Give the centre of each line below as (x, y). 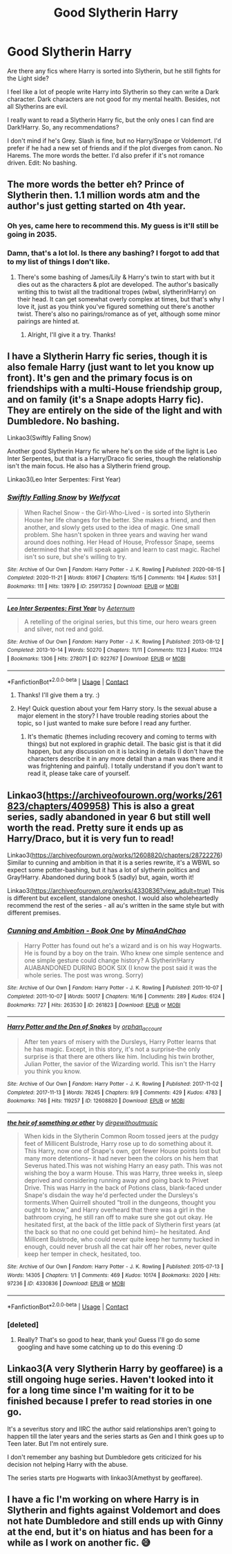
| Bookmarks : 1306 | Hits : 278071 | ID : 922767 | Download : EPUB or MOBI (96, 659)
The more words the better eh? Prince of (96, 185)
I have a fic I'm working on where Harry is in (103, 1500)
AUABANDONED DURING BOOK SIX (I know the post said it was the (120, 968)
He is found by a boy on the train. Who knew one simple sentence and (124, 953)
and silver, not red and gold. (64, 629)
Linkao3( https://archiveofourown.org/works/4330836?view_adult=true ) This (116, 891)
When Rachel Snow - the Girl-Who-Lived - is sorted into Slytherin (117, 512)
